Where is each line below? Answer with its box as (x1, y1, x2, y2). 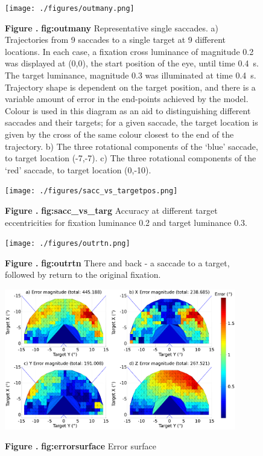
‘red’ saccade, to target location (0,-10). (5, 163, 151, 176)
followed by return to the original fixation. (5, 268, 161, 281)
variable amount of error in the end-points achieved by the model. (5, 92, 249, 105)
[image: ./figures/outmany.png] (5, 4, 135, 13)
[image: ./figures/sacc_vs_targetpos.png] (5, 187, 178, 196)
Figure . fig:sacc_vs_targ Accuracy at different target (5, 204, 218, 217)
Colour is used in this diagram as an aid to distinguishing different (5, 104, 251, 117)
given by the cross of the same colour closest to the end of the (5, 128, 234, 140)
